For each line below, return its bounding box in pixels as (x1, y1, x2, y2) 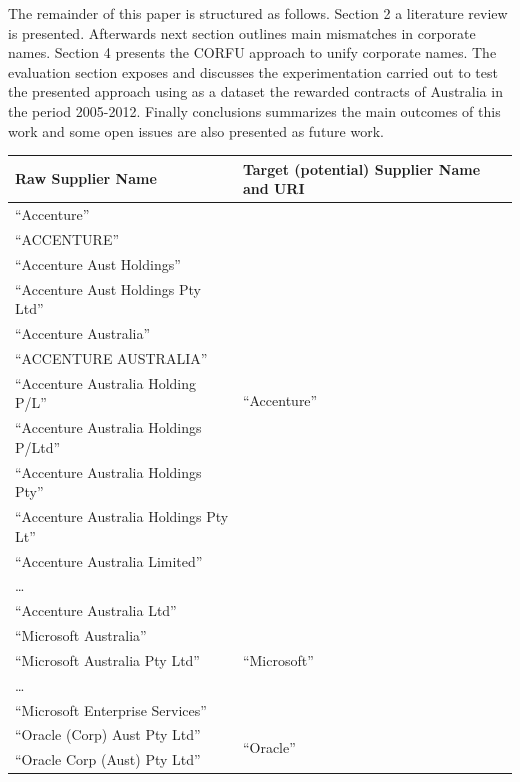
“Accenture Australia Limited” (15, 550, 203, 571)
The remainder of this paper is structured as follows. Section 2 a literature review (8, 3, 508, 23)
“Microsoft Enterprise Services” (15, 699, 207, 720)
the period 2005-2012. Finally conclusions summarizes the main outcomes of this (8, 100, 501, 121)
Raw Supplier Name (15, 168, 157, 189)
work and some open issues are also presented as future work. (8, 120, 384, 141)
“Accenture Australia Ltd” (15, 600, 177, 621)
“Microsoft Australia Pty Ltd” (15, 649, 200, 670)
